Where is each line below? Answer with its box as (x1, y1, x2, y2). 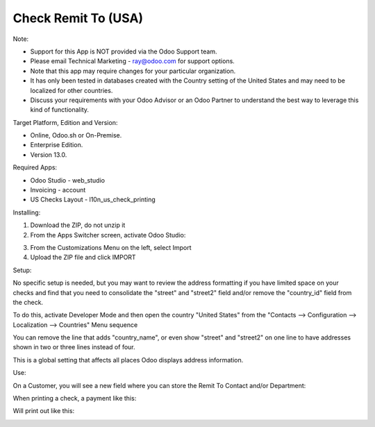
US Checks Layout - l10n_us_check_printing (30, 195, 156, 204)
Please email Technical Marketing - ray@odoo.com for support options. (30, 57, 235, 65)
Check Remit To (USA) (12, 10, 144, 26)
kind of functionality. (30, 106, 90, 114)
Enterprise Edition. (30, 141, 83, 149)
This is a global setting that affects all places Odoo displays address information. (12, 355, 244, 364)
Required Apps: (12, 163, 58, 171)
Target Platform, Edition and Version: (12, 118, 118, 126)
